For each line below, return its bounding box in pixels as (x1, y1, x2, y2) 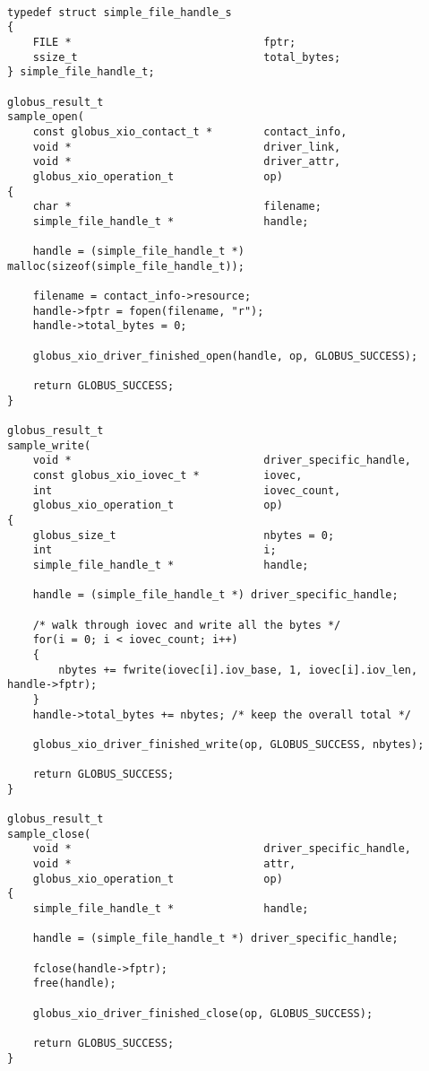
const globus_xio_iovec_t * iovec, (32, 469, 303, 482)
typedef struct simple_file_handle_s (7, 5, 232, 19)
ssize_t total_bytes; (32, 50, 341, 64)
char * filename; (32, 200, 322, 213)
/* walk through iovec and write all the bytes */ (32, 618, 341, 631)
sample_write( (7, 439, 91, 452)
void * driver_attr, (32, 155, 341, 169)
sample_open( (7, 110, 84, 124)
